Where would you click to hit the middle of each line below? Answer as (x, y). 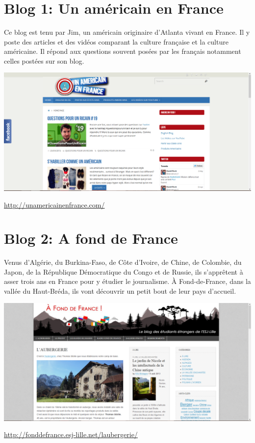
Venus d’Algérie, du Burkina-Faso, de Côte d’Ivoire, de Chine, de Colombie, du (123, 262)
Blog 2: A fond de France (91, 238)
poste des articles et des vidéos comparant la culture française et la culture (116, 41)
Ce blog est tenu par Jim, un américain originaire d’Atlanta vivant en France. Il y (127, 32)
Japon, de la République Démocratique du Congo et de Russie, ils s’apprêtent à (124, 271)
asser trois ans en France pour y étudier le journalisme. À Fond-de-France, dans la (127, 281)
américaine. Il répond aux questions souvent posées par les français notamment (123, 51)
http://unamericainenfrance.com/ (54, 204)
